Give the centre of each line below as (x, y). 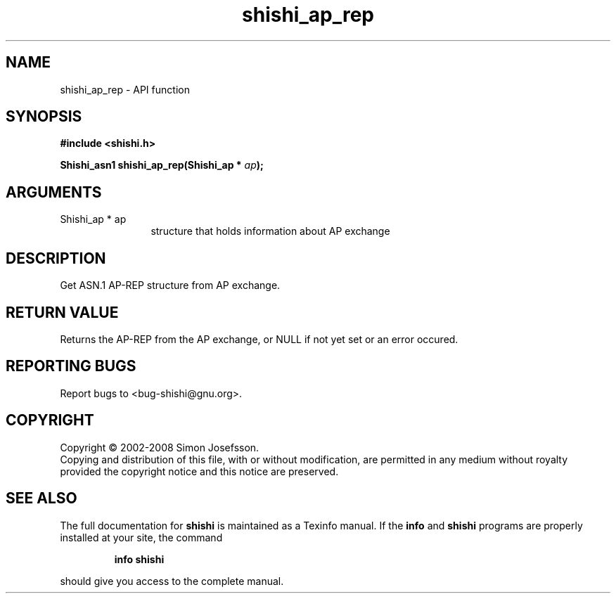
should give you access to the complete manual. (172, 581)
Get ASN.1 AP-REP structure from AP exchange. (170, 285)
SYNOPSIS (44, 117)
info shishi (139, 559)
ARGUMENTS (54, 192)
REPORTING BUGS (71, 366)
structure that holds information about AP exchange (270, 231)
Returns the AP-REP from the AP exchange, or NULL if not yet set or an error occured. (259, 339)
